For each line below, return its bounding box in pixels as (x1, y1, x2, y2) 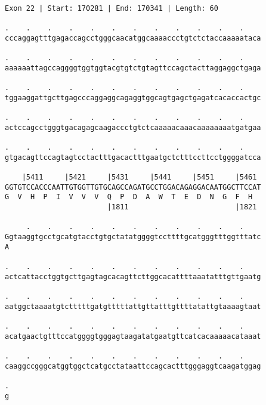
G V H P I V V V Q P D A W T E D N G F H (5, 193, 253, 202)
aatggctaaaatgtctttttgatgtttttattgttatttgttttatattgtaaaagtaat (5, 302, 261, 311)
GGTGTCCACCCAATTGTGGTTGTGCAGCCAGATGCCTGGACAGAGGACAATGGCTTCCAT (5, 183, 261, 191)
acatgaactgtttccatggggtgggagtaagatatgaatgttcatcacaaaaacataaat (5, 332, 261, 341)
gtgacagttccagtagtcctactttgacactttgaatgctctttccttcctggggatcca (5, 153, 261, 162)
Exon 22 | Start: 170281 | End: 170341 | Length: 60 (5, 4, 218, 13)
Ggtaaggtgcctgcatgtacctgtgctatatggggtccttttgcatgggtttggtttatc (5, 233, 261, 242)
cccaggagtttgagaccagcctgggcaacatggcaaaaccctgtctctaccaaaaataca (5, 33, 261, 42)
